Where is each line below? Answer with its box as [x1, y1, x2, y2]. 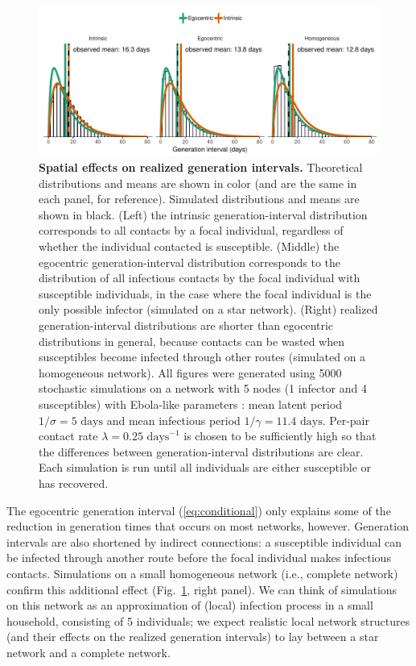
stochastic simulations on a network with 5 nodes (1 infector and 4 [39, 380, 368, 397]
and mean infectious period [106, 411, 241, 428]
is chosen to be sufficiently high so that [183, 427, 377, 444]
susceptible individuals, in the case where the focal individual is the [39, 285, 372, 302]
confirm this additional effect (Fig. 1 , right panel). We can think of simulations [6, 581, 397, 597]
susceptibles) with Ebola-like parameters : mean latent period [39, 396, 343, 412]
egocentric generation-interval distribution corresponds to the [39, 253, 340, 270]
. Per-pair [322, 411, 369, 428]
